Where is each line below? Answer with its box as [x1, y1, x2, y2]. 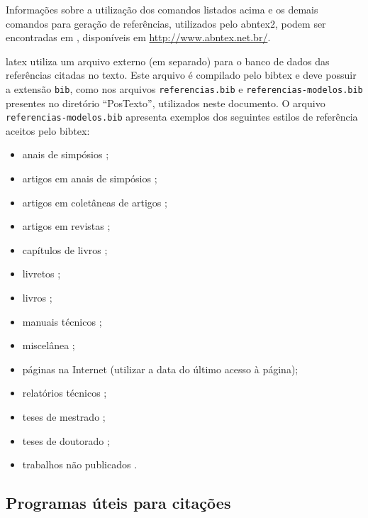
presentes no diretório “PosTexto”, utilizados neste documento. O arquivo [6, 95, 325, 110]
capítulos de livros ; [22, 242, 108, 257]
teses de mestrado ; [22, 409, 106, 424]
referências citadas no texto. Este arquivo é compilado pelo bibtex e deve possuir [6, 67, 357, 82]
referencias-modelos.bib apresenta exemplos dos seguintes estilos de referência [6, 109, 358, 124]
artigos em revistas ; [22, 219, 111, 233]
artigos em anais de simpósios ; [22, 171, 157, 186]
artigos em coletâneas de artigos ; [22, 194, 167, 209]
